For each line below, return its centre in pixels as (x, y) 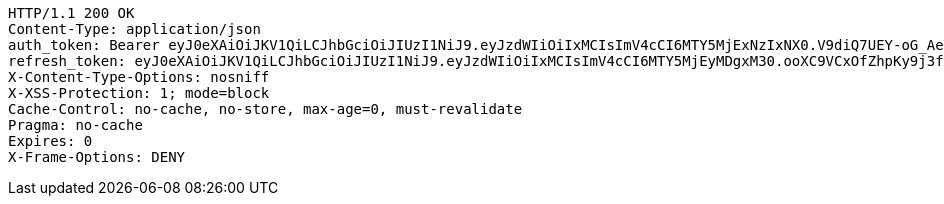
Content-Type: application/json (134, 29)
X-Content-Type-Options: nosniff (139, 77)
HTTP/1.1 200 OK (71, 13)
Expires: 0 (50, 141)
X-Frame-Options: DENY (97, 157)
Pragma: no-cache (75, 125)
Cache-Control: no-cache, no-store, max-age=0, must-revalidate (265, 109)
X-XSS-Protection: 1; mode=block (139, 93)
